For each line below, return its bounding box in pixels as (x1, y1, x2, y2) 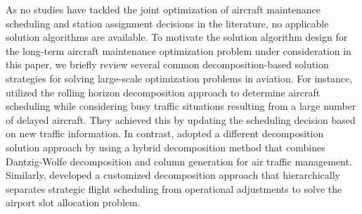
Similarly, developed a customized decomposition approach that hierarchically (6, 168, 340, 182)
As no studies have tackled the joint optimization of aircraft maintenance (6, 2, 321, 16)
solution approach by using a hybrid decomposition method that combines (6, 139, 325, 154)
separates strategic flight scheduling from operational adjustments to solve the (6, 181, 342, 196)
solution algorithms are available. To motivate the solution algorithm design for (6, 30, 348, 44)
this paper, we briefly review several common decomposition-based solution (6, 57, 329, 72)
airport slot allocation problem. (6, 195, 141, 210)
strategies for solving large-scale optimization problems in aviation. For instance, (6, 70, 353, 85)
